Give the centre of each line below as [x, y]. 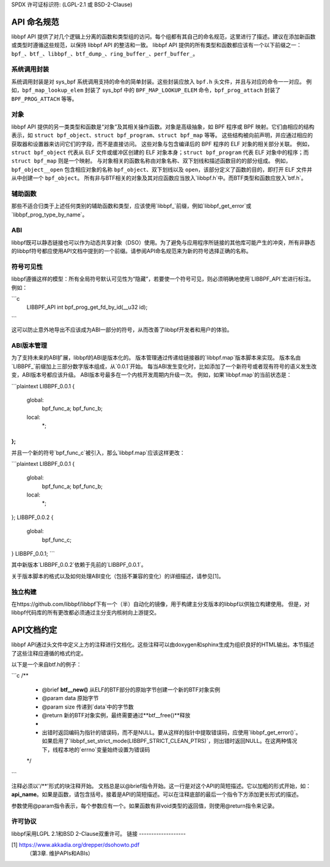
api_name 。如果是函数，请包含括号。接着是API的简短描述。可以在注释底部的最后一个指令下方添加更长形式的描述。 [157, 794]
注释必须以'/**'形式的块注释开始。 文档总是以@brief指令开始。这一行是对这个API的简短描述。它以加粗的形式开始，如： [161, 786]
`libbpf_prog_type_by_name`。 [50, 215]
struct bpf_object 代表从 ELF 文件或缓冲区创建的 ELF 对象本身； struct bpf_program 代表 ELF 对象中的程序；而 [160, 152]
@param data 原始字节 [70, 698]
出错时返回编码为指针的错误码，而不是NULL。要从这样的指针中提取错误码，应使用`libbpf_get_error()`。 [171, 732]
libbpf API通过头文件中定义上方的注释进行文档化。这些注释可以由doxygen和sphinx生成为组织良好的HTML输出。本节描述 [163, 644]
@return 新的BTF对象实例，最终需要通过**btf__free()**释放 [116, 715]
